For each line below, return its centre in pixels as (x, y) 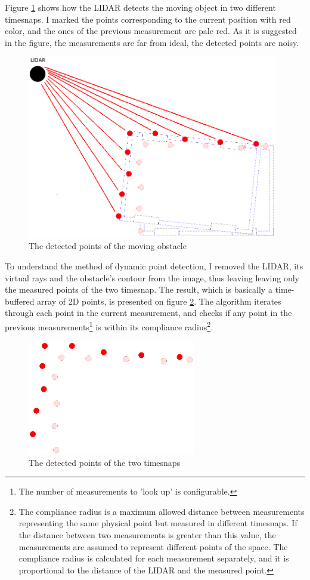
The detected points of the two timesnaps (105, 462)
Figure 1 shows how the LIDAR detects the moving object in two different (140, 7)
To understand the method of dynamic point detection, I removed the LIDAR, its (154, 266)
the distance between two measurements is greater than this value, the (147, 535)
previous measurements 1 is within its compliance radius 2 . (109, 326)
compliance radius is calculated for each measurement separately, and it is (154, 558)
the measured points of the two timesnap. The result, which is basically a (139, 289)
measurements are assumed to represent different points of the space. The (153, 546)
